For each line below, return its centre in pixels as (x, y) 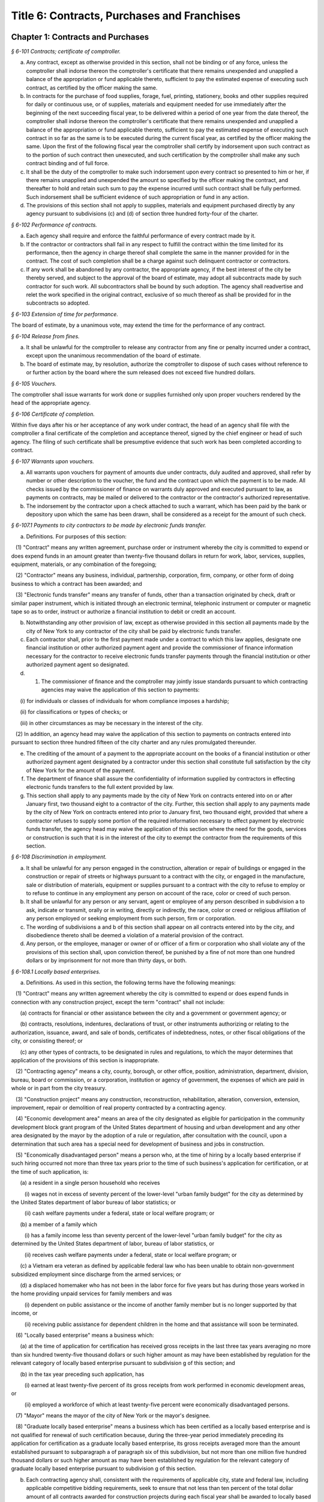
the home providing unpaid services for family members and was (91, 1294)
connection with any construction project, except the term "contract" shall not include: (118, 1002)
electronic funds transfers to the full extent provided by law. (100, 787)
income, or (25, 1313)
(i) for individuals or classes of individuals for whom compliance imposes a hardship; (124, 701)
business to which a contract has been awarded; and (76, 583)
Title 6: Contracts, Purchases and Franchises (126, 16)
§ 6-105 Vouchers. (34, 383)
